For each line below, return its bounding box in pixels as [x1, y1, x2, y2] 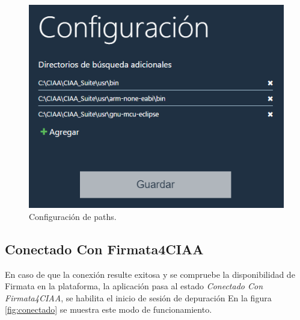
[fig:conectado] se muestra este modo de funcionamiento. [5, 303, 212, 316]
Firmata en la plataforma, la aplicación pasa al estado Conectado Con [5, 280, 263, 292]
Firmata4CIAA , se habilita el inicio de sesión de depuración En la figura [5, 291, 272, 304]
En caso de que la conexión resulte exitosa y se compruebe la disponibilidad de [5, 268, 295, 280]
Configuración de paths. [29, 210, 117, 222]
